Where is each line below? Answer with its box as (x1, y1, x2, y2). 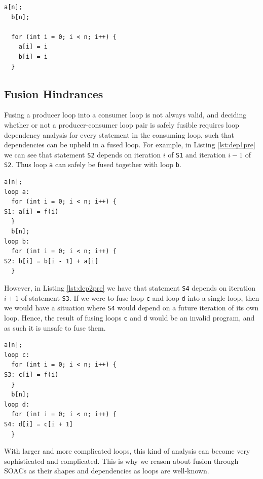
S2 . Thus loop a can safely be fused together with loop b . (4, 159, 181, 170)
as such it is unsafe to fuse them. (4, 322, 106, 333)
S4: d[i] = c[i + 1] (4, 420, 73, 428)
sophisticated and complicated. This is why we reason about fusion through (4, 455, 239, 466)
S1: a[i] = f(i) (4, 208, 59, 215)
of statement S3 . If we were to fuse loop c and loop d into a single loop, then (21, 292, 259, 303)
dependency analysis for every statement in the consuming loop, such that (4, 129, 234, 140)
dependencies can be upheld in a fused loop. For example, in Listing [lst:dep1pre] (4, 139, 255, 150)
